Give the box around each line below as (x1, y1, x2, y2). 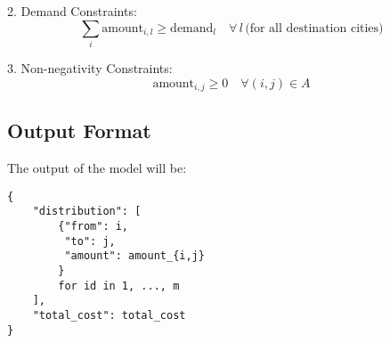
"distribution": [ (32, 205, 142, 218)
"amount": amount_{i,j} (64, 249, 205, 263)
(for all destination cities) (245, 21, 384, 35)
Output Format (7, 117, 151, 144)
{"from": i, (58, 220, 129, 233)
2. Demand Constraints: (7, 2, 137, 20)
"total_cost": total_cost (32, 309, 186, 323)
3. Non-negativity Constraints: (7, 58, 173, 77)
